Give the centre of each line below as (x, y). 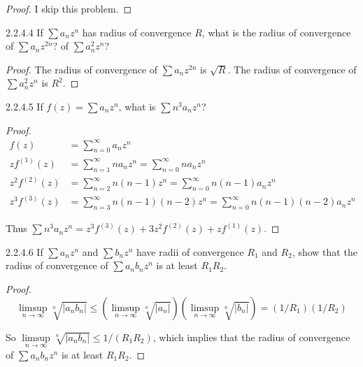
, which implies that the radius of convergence (251, 337)
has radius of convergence (137, 32)
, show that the (325, 251)
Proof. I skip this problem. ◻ (69, 8)
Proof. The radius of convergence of (82, 69)
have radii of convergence (190, 251)
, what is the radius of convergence (276, 32)
